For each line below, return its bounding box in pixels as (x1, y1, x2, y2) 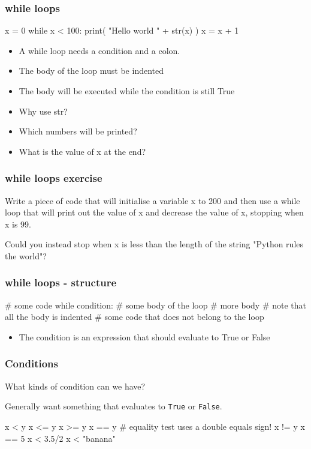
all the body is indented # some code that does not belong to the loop (5, 310, 264, 323)
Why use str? (19, 104, 68, 117)
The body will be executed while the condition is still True (19, 85, 235, 97)
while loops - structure (5, 275, 117, 290)
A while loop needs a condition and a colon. (19, 44, 180, 56)
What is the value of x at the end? (19, 145, 146, 157)
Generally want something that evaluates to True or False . (5, 400, 222, 412)
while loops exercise (5, 170, 102, 185)
